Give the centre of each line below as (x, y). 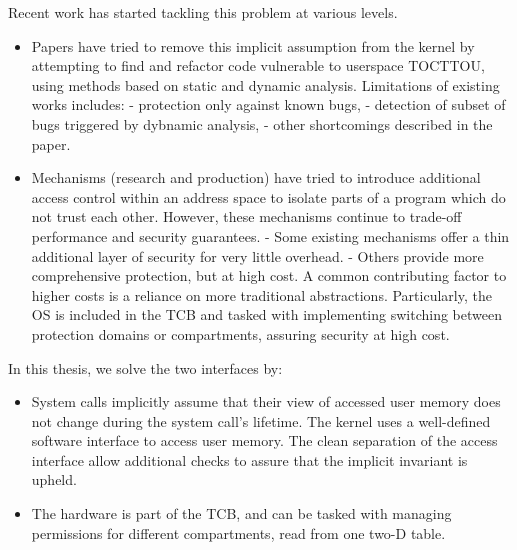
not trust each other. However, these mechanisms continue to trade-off (246, 216)
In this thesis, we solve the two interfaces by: (145, 367)
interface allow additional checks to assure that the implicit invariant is (249, 459)
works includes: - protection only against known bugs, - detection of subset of (268, 104)
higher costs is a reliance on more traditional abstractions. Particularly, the (261, 294)
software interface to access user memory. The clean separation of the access (264, 440)
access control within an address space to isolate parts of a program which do (268, 196)
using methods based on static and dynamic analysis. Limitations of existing (265, 84)
